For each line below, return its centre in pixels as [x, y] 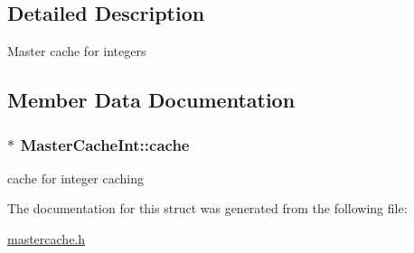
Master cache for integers [77, 51]
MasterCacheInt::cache [105, 144]
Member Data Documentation [151, 100]
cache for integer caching [75, 178]
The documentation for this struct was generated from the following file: [207, 208]
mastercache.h [47, 238]
